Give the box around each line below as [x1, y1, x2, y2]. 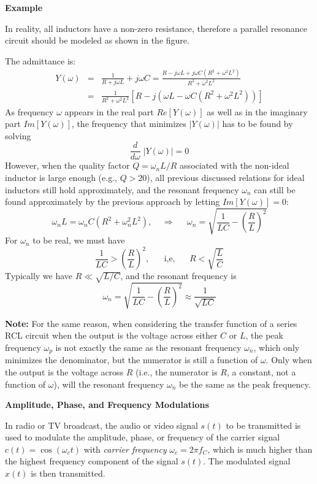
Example [5, 1, 43, 13]
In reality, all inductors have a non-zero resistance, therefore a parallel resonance [5, 21, 307, 34]
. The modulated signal [203, 455, 291, 467]
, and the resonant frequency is [120, 269, 237, 282]
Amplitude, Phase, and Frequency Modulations [5, 398, 209, 411]
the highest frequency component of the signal [5, 455, 178, 467]
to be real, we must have [32, 234, 125, 247]
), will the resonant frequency [53, 377, 164, 390]
